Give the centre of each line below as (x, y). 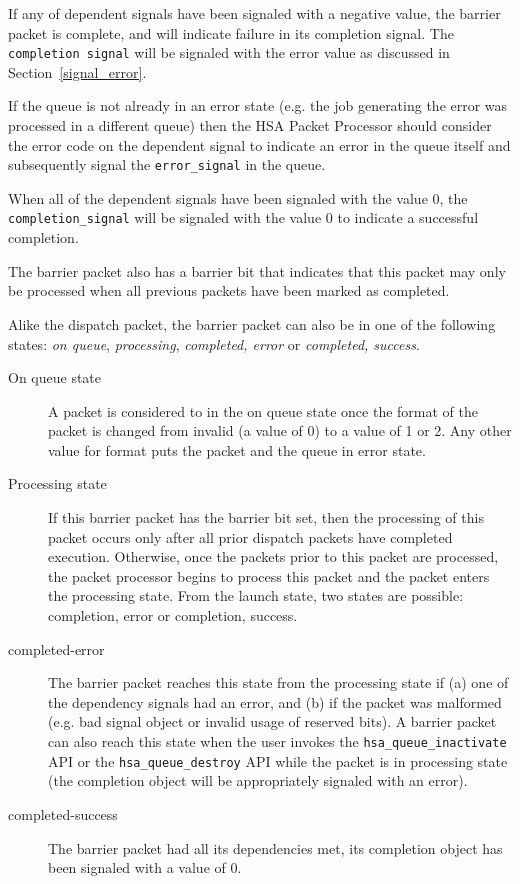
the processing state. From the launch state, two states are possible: (256, 595)
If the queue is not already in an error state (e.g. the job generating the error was (258, 105)
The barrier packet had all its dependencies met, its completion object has (275, 847)
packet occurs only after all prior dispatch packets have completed (250, 536)
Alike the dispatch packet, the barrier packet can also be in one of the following (252, 323)
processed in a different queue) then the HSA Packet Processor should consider (250, 125)
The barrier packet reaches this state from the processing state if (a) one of (278, 682)
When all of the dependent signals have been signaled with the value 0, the (238, 197)
